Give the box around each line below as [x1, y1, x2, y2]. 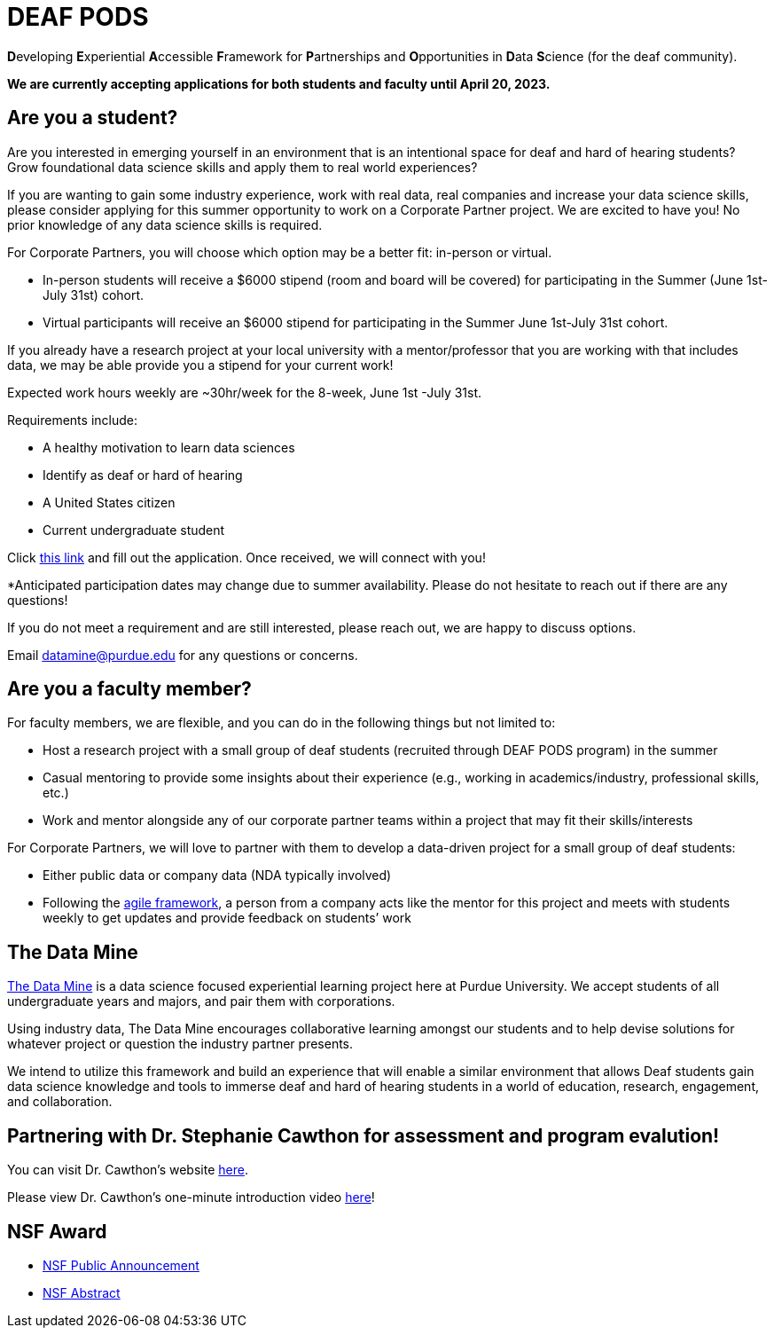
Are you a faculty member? [7, 678, 252, 701]
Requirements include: [7, 412, 137, 428]
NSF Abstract [43, 1284, 121, 1300]
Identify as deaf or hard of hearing [43, 467, 243, 483]
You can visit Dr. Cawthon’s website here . [7, 1162, 248, 1178]
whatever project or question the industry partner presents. [7, 1036, 354, 1052]
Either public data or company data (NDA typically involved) [43, 868, 392, 883]
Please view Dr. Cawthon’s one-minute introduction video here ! [7, 1190, 375, 1205]
